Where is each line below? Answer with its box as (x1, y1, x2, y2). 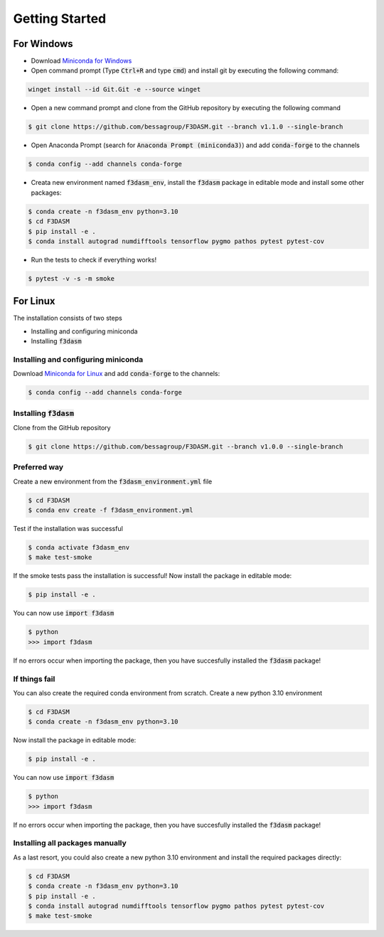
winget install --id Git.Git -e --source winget (28, 85, 201, 94)
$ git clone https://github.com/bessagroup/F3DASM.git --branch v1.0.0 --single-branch (28, 443, 343, 451)
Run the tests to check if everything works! (31, 255, 157, 264)
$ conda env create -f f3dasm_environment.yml (28, 506, 193, 515)
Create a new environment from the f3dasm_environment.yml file (13, 477, 213, 486)
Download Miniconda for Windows (31, 57, 132, 65)
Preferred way (13, 462, 64, 472)
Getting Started (13, 11, 107, 26)
